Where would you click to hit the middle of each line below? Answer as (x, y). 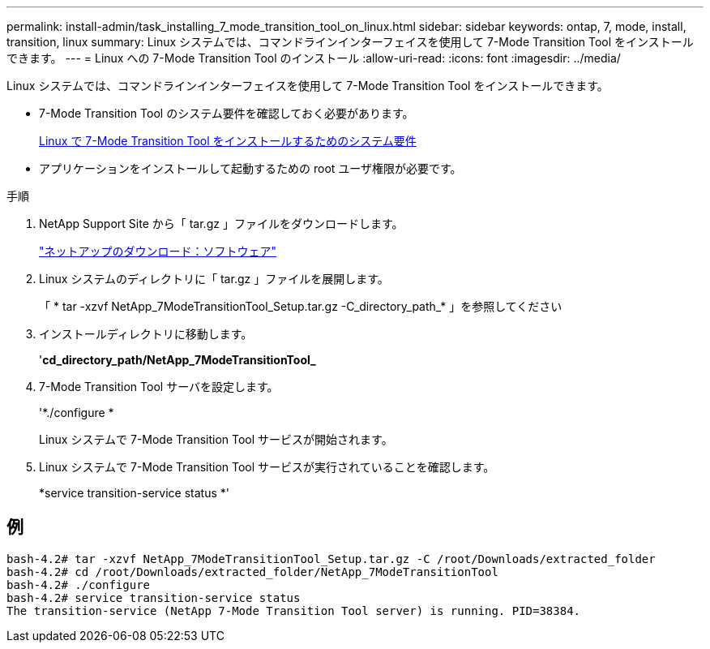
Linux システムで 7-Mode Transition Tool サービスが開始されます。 (216, 439)
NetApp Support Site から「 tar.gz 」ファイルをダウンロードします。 (221, 223)
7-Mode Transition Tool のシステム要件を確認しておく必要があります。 (227, 113)
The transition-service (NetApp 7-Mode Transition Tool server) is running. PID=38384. (294, 610)
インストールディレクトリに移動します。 (146, 334)
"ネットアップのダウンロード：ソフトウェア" (158, 251)
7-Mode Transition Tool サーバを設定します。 (159, 387)
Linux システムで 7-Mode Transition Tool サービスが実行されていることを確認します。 (267, 467)
